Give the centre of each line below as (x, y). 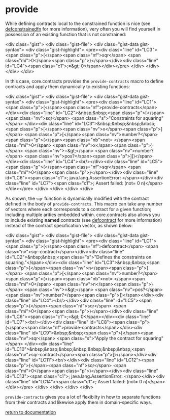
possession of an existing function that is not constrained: (66, 34)
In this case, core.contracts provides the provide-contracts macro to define (84, 81)
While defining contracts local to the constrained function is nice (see (78, 23)
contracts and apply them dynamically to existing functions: (68, 86)
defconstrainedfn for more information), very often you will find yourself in (83, 29)
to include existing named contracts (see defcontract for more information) (84, 220)
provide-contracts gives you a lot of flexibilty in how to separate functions (83, 397)
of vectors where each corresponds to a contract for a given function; (78, 209)
